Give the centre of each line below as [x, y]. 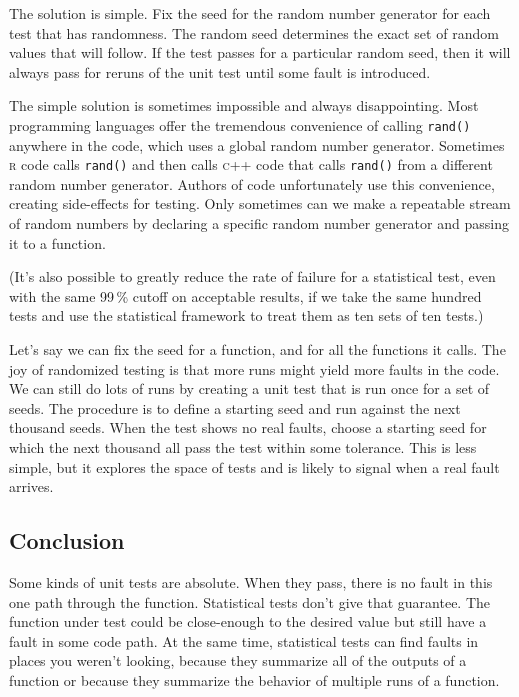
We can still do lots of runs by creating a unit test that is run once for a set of [249, 388]
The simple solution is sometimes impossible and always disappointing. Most [244, 105]
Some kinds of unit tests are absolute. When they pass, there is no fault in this [251, 581]
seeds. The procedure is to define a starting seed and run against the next [235, 407]
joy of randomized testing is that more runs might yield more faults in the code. [254, 368]
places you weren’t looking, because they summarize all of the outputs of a [238, 660]
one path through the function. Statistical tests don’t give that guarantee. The [250, 601]
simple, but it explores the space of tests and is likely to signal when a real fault [254, 466]
